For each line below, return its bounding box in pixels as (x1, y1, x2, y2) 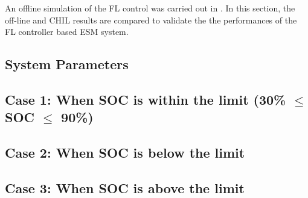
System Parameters (5, 55, 129, 73)
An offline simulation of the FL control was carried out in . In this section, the (5, 2, 295, 14)
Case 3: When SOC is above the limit (5, 178, 245, 197)
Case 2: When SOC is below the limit (5, 143, 245, 162)
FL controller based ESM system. (5, 25, 129, 38)
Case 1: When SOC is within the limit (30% (5, 90, 286, 108)
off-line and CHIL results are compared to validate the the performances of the (5, 13, 297, 26)
